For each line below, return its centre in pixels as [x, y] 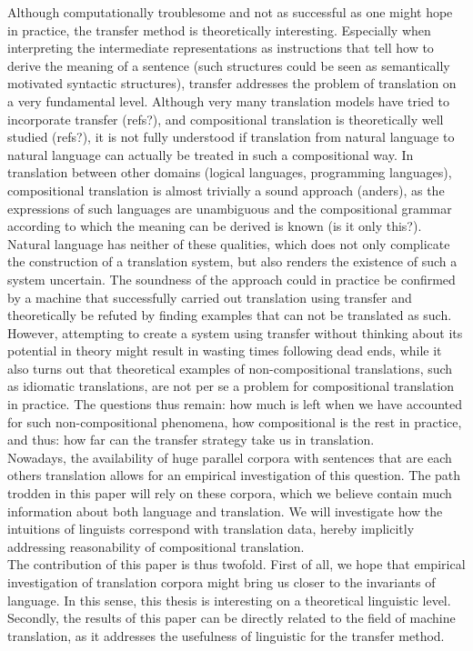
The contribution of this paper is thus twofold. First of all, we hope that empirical [236, 564]
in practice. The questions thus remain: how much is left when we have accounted [235, 404]
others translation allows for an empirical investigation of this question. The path [234, 475]
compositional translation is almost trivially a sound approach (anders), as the [226, 190]
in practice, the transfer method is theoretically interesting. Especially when [219, 30]
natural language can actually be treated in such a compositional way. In [211, 154]
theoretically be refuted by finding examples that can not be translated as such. [230, 315]
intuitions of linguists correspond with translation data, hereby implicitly [211, 529]
